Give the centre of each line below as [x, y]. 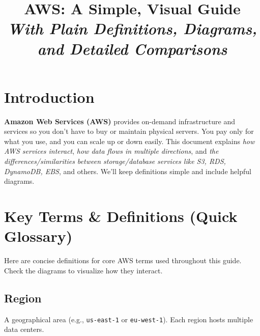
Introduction [49, 96]
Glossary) [38, 236]
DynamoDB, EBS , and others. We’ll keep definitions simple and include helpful [128, 171]
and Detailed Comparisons [132, 48]
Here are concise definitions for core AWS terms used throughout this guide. [123, 260]
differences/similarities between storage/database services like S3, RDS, [115, 161]
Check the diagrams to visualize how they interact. [83, 270]
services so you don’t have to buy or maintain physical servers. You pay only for [129, 131]
